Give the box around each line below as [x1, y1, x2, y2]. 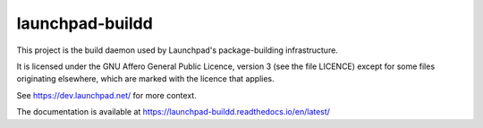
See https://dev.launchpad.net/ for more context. [16, 90, 197, 100]
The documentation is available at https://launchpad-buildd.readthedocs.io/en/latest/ [16, 107, 331, 117]
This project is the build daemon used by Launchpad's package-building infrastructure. [16, 45, 339, 55]
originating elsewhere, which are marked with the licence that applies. [16, 73, 275, 84]
